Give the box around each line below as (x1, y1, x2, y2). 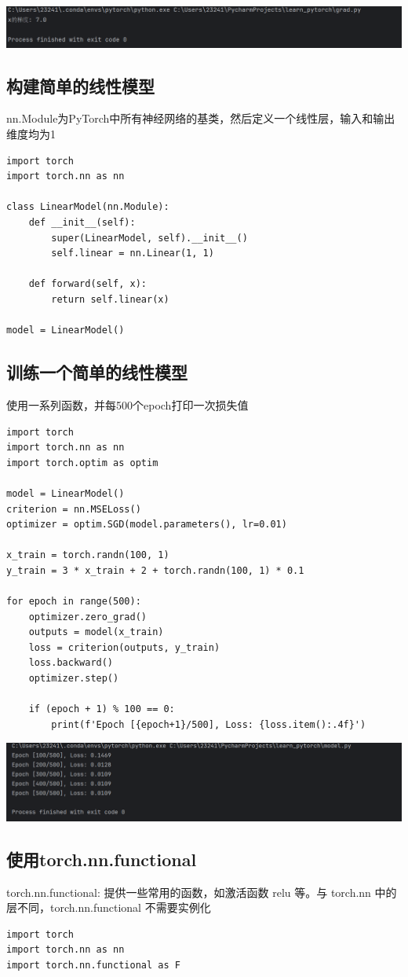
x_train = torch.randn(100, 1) (6, 549, 169, 561)
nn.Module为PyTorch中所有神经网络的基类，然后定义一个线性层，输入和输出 (6, 110, 395, 127)
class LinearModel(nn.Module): (6, 201, 169, 213)
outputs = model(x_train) (28, 626, 164, 638)
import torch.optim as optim (6, 457, 158, 468)
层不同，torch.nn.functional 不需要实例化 (6, 899, 211, 916)
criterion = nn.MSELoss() (6, 503, 141, 515)
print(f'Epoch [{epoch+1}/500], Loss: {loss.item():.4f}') (51, 718, 366, 730)
